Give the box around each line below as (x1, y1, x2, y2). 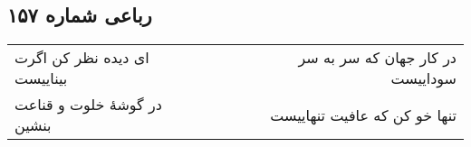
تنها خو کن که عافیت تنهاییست (270, 104, 457, 125)
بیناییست (14, 68, 68, 89)
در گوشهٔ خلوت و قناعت (14, 94, 162, 115)
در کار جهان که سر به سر (298, 47, 457, 69)
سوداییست (390, 68, 457, 89)
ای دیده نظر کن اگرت (14, 47, 149, 69)
